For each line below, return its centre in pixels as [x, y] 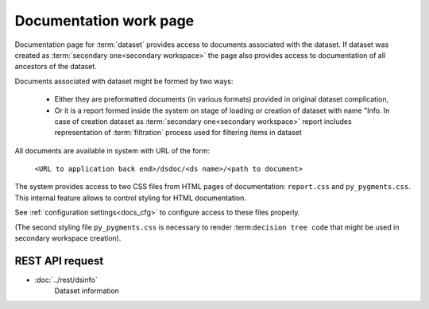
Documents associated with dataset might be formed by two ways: [124, 81]
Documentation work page [104, 21]
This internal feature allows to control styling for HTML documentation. [130, 198]
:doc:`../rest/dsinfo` [66, 280]
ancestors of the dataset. [56, 67]
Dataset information [87, 291]
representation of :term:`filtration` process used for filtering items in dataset [178, 133]
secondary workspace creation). [68, 238]
